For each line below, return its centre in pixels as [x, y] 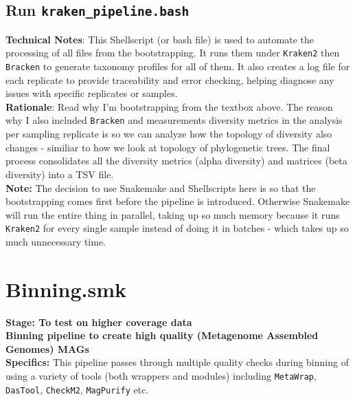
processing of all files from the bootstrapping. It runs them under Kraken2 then [173, 53]
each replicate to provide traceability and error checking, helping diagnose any [170, 79]
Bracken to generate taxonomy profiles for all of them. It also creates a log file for [178, 66]
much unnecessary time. [56, 241]
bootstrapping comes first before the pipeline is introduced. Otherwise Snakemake [178, 201]
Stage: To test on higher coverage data [99, 322]
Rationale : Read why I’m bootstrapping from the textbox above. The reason [169, 106]
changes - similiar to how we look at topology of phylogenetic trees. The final [168, 147]
